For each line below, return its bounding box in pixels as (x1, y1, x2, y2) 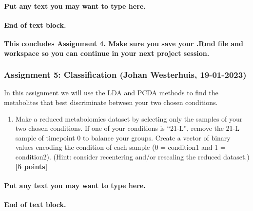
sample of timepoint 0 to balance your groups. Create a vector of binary (15, 132, 231, 142)
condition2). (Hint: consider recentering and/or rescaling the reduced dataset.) (15, 151, 250, 161)
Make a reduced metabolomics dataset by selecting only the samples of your (15, 113, 243, 123)
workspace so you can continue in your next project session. (4, 48, 210, 58)
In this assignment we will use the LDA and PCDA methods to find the (4, 88, 218, 98)
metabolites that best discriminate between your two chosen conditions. (4, 97, 218, 107)
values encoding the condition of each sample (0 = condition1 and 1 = (15, 142, 226, 152)
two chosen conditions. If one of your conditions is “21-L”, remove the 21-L (15, 123, 240, 133)
